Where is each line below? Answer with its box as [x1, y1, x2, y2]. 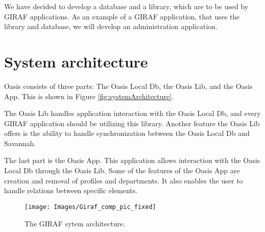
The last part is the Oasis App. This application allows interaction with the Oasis [4, 155, 260, 166]
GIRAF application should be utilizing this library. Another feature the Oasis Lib [4, 118, 260, 128]
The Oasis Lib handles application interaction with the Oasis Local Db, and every [4, 108, 261, 119]
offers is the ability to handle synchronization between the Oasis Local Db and [4, 128, 250, 138]
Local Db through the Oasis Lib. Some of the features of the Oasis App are [4, 165, 240, 176]
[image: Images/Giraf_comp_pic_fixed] [25, 203, 156, 211]
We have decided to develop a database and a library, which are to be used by [4, 1, 249, 11]
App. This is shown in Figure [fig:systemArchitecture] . [4, 90, 174, 101]
